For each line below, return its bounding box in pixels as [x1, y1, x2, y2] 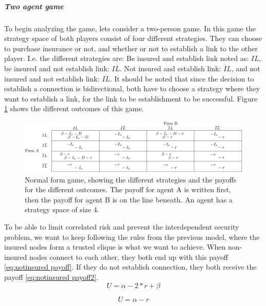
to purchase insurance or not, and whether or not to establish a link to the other [4, 43, 258, 53]
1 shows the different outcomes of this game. [4, 103, 144, 114]
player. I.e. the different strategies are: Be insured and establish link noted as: [4, 53, 249, 64]
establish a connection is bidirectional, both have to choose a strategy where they [4, 83, 260, 94]
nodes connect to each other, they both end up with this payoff [29, 251, 228, 262]
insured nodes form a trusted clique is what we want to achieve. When [4, 241, 226, 252]
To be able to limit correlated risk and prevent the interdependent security [4, 221, 239, 232]
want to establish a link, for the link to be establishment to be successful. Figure [4, 93, 258, 104]
